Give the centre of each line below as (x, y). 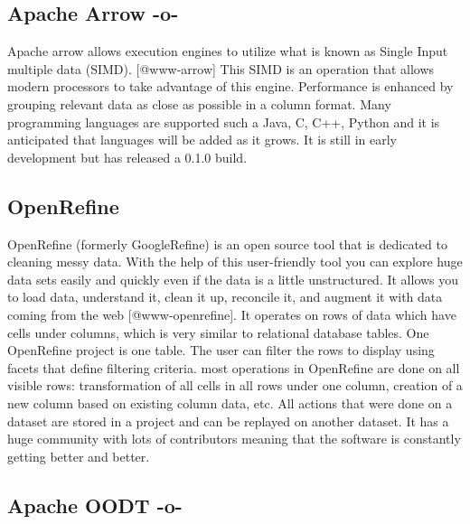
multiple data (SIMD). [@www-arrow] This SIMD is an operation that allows (221, 68)
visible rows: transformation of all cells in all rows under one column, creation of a (235, 385)
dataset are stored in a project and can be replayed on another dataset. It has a (228, 421)
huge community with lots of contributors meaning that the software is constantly (234, 439)
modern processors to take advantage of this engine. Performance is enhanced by (230, 86)
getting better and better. (79, 456)
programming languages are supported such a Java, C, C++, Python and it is (224, 122)
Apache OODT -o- (95, 505)
